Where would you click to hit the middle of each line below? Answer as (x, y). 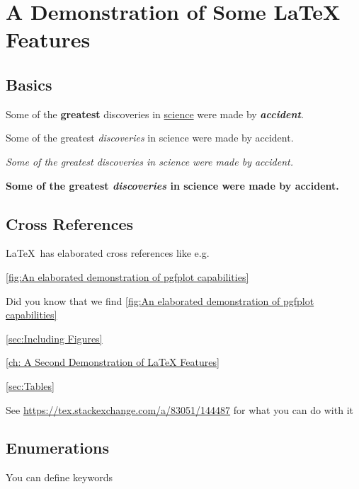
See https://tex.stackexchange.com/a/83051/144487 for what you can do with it (179, 409)
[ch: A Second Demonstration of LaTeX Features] (113, 362)
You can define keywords (59, 477)
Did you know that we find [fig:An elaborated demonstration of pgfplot (160, 300)
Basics (29, 84)
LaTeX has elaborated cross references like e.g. (108, 253)
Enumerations (58, 448)
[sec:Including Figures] (54, 338)
